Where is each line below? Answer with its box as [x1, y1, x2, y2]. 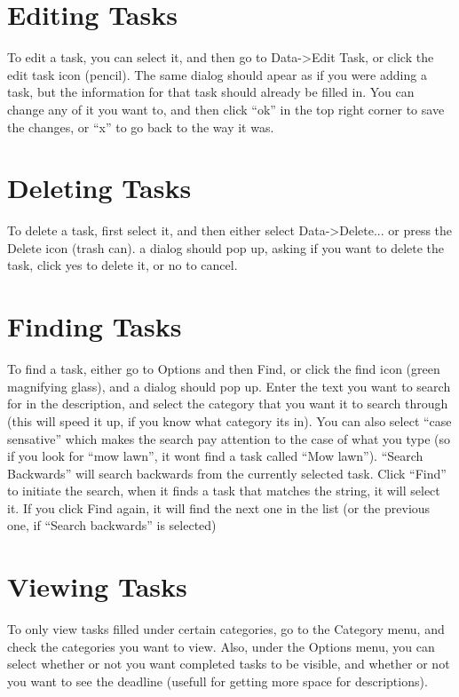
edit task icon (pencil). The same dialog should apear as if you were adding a [7, 65, 427, 83]
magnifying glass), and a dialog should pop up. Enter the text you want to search [7, 376, 451, 395]
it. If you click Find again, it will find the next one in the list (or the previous [7, 498, 431, 517]
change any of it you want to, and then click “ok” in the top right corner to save [7, 99, 445, 118]
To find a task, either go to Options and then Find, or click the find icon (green [7, 360, 440, 378]
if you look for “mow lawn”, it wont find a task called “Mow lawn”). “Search [7, 447, 423, 465]
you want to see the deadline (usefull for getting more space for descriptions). [7, 671, 428, 690]
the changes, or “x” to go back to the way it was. [7, 117, 274, 136]
